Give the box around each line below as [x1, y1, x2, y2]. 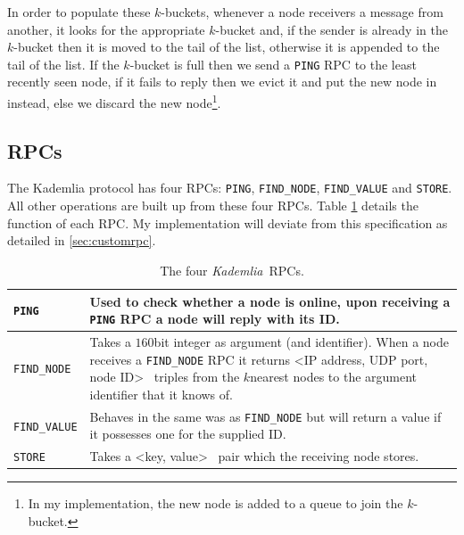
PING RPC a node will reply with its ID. [89, 309, 340, 328]
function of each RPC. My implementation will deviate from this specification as [7, 213, 448, 232]
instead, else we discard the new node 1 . [7, 91, 221, 111]
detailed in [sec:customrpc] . [7, 231, 156, 250]
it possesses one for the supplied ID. [89, 424, 286, 443]
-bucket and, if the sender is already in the [215, 20, 448, 38]
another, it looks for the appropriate [7, 20, 205, 38]
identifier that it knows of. [89, 384, 233, 403]
